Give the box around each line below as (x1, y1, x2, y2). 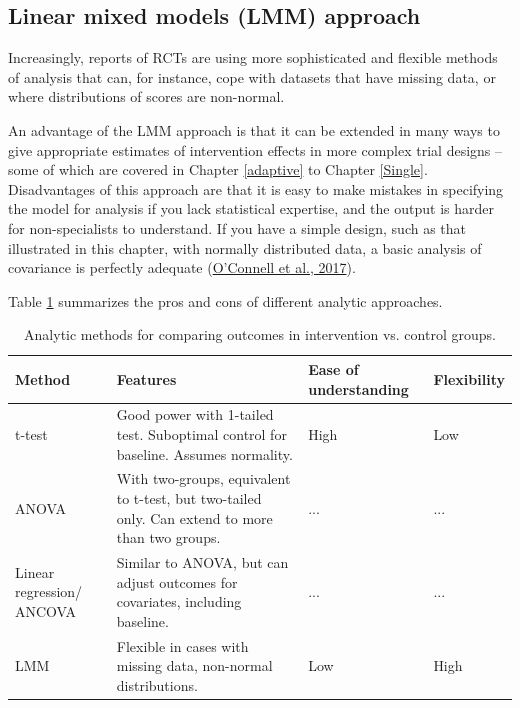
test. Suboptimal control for (116, 423, 287, 444)
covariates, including (116, 591, 242, 612)
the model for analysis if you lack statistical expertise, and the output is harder (8, 198, 494, 219)
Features (116, 368, 177, 389)
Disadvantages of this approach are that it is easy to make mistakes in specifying (8, 178, 504, 199)
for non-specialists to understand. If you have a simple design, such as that (8, 217, 467, 238)
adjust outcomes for (116, 571, 238, 592)
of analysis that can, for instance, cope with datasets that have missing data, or (8, 66, 496, 87)
